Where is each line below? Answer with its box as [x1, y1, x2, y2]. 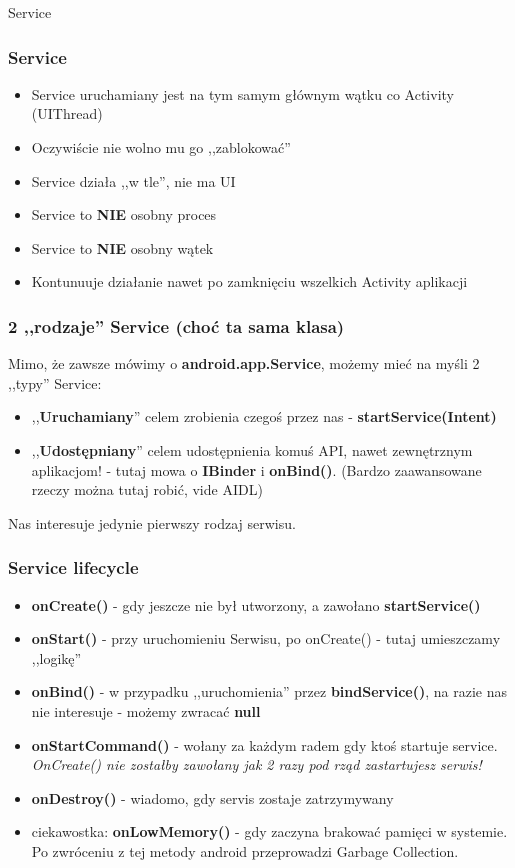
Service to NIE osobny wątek [31, 237, 214, 258]
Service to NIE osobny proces [31, 204, 217, 225]
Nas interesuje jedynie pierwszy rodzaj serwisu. [8, 512, 296, 533]
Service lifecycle [8, 555, 139, 580]
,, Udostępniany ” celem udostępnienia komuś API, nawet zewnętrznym [31, 439, 473, 460]
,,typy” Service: [8, 372, 102, 393]
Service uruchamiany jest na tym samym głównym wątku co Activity [31, 83, 454, 104]
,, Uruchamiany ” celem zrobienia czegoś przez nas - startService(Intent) [31, 406, 497, 427]
